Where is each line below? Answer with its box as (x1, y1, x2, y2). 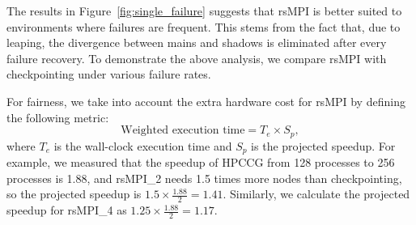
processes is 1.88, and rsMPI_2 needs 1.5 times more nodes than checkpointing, (6, 169, 402, 186)
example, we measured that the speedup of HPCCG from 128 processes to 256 (6, 154, 395, 171)
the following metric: (6, 108, 109, 125)
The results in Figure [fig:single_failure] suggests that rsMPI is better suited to (6, 2, 402, 19)
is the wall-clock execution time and (53, 137, 232, 154)
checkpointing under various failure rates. (6, 66, 211, 83)
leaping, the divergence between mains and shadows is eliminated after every (6, 34, 387, 51)
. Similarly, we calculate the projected (223, 185, 410, 202)
